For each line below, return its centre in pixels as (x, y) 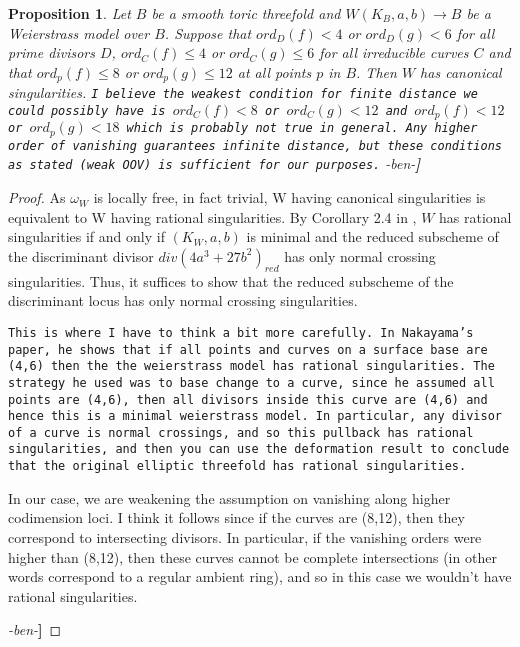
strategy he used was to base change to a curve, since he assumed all (251, 382)
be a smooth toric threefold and (246, 13)
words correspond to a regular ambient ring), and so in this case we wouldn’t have (260, 576)
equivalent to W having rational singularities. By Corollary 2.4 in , (212, 216)
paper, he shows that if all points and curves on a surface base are (248, 349)
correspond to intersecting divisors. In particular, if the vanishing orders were (245, 536)
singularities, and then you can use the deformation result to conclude (259, 449)
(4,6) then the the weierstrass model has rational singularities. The (251, 366)
